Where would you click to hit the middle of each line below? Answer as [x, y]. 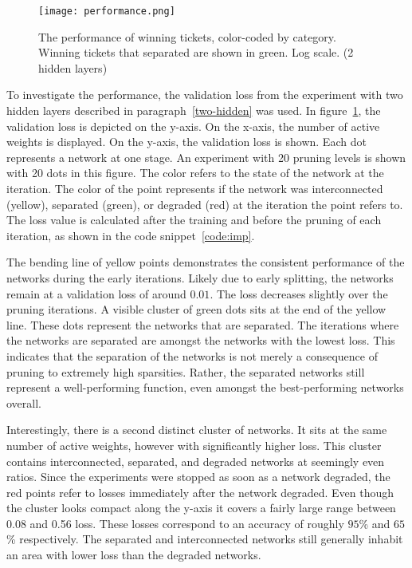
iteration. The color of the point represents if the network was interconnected [195, 188]
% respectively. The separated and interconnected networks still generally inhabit [205, 539]
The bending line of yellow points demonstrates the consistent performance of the [206, 262]
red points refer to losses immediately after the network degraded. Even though [200, 492]
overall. [24, 402]
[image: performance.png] [107, 11]
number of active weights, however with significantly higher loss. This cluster [194, 445]
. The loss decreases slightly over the [299, 293]
